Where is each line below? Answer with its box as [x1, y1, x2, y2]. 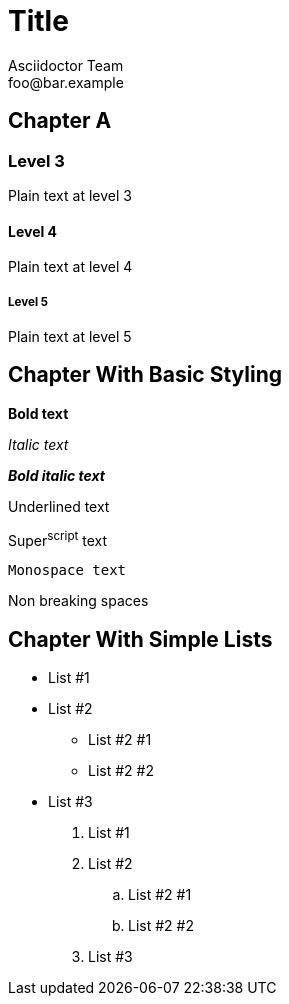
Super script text [8, 528, 108, 549]
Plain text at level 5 [8, 327, 132, 345]
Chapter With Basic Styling [8, 362, 283, 388]
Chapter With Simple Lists [8, 626, 273, 652]
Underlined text [8, 497, 110, 515]
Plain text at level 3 [8, 186, 132, 204]
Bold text [8, 404, 69, 422]
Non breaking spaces [8, 592, 149, 610]
